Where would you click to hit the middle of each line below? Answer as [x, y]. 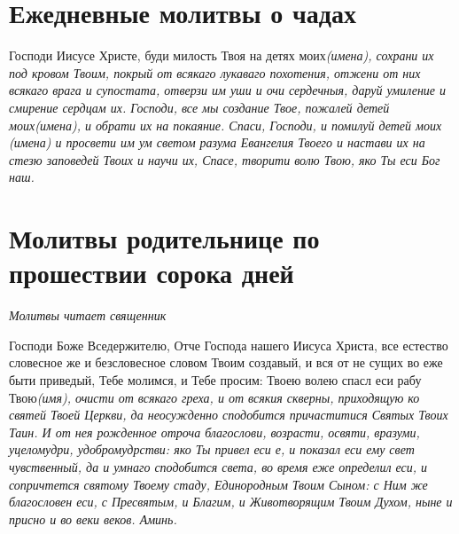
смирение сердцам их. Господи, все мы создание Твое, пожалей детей [199, 107]
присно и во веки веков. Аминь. [93, 518]
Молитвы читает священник [88, 315]
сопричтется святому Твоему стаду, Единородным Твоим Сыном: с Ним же [218, 484]
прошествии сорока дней [152, 273]
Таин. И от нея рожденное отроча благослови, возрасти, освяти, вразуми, [214, 432]
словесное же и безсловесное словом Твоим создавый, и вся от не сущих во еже [226, 362]
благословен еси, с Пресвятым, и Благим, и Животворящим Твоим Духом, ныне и [231, 502]
